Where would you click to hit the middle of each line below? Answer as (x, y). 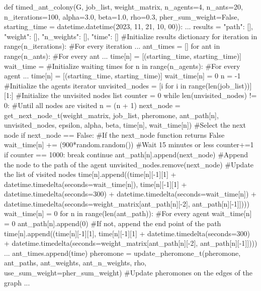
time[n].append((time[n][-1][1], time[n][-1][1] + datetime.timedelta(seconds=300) (127, 233)
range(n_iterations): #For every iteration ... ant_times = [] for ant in (112, 46)
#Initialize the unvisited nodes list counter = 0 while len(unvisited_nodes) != (136, 95)
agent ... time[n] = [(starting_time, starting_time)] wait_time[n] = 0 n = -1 (122, 76)
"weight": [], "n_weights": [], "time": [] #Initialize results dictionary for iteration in (131, 36)
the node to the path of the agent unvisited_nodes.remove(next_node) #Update (129, 164)
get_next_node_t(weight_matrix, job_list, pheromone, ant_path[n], (111, 115)
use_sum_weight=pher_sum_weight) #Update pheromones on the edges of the (128, 273)
